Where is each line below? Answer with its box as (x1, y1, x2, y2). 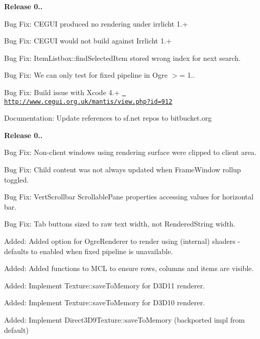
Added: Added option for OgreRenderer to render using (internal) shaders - (4, 236, 240, 246)
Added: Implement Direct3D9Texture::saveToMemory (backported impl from (4, 314, 245, 325)
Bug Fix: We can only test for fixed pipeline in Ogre (4, 70, 168, 80)
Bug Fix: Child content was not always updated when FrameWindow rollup (4, 164, 241, 175)
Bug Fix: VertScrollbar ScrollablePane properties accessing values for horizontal (4, 191, 254, 202)
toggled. (4, 174, 29, 185)
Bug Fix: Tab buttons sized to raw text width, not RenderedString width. (4, 218, 235, 229)
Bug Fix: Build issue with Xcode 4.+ (4, 86, 120, 97)
